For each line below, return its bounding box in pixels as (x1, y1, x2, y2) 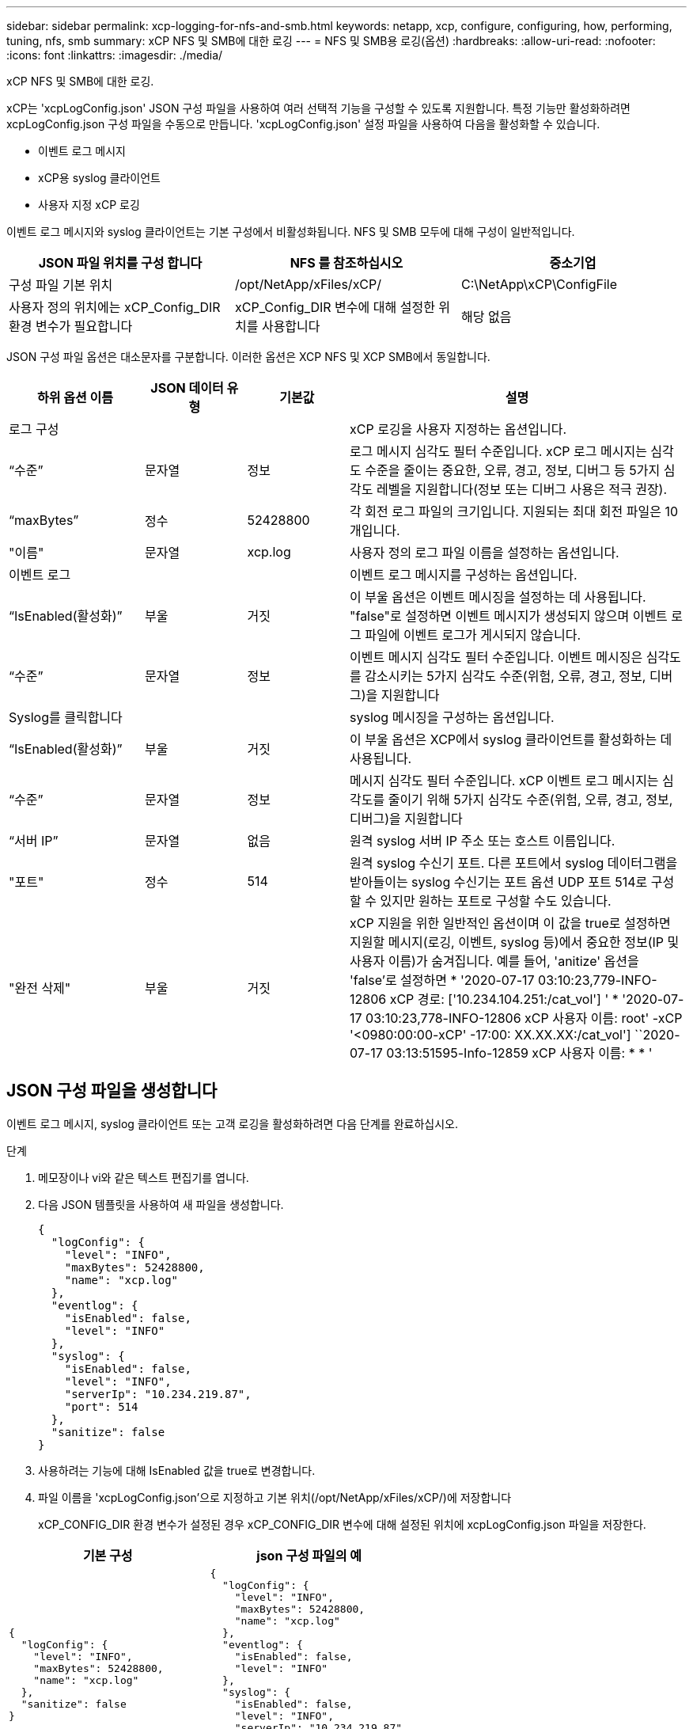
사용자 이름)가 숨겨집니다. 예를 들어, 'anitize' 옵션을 (350, 953, 639, 969)
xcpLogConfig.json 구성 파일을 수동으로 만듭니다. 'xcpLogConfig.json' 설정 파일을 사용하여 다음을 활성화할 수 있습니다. (6, 117, 600, 131)
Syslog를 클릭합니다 (9, 709, 123, 725)
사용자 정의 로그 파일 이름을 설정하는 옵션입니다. (350, 545, 619, 560)
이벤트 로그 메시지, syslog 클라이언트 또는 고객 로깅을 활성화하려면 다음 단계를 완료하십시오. (6, 1116, 458, 1130)
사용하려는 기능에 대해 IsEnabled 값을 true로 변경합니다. (38, 1463, 316, 1477)
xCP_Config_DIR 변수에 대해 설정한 (234, 299, 435, 315)
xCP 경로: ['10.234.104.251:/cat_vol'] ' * (389, 991, 619, 1007)
